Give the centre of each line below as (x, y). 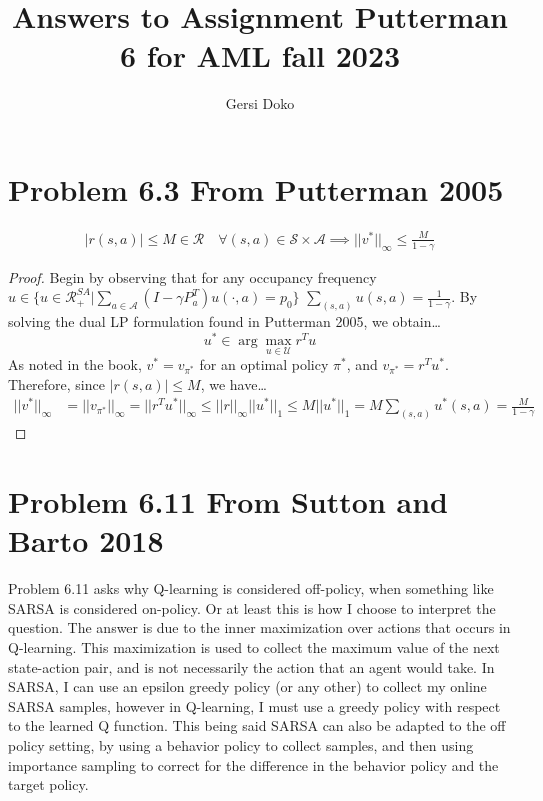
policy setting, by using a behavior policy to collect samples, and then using (241, 744)
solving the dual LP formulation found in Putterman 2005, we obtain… (224, 321)
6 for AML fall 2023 (260, 55)
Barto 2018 (86, 540)
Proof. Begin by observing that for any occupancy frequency (192, 276)
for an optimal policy (264, 364)
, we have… (233, 383)
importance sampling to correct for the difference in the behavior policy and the (253, 764)
